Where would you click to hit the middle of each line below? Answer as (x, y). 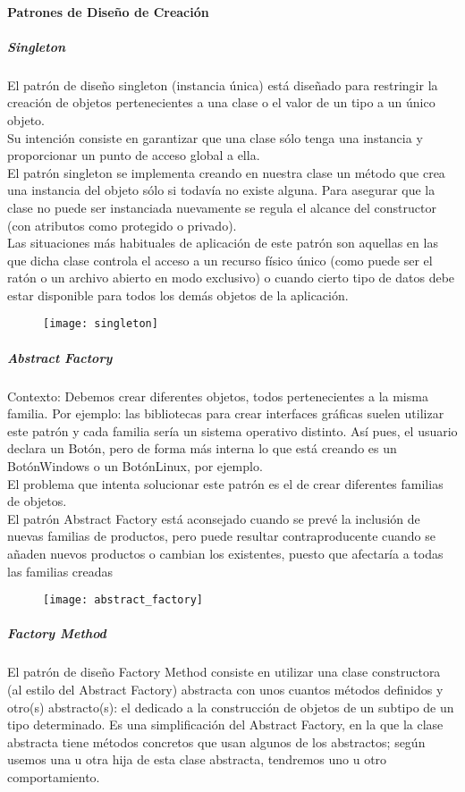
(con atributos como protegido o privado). (122, 225)
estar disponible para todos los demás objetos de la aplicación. (178, 295)
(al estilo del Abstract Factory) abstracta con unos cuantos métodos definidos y (225, 690)
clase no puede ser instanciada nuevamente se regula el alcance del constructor (222, 207)
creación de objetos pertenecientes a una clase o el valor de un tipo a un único (221, 102)
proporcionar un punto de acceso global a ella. (134, 155)
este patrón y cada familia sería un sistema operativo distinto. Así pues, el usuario (232, 430)
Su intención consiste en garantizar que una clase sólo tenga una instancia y (215, 137)
